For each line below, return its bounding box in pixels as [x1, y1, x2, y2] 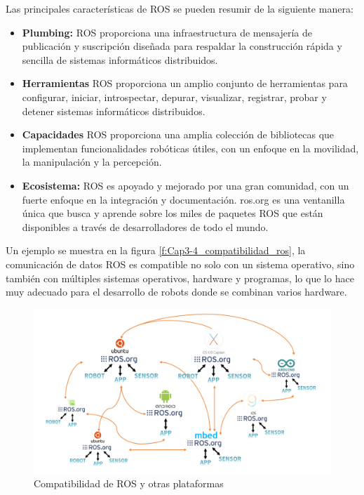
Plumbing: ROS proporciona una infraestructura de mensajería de [22, 25, 312, 39]
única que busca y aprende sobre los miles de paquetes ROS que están [22, 206, 323, 220]
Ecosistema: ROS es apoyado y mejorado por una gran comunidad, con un [22, 178, 349, 192]
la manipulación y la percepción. [22, 154, 162, 169]
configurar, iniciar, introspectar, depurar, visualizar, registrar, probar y [22, 89, 327, 104]
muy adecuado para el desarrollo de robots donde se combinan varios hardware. [6, 284, 347, 299]
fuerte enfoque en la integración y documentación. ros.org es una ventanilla [22, 192, 345, 206]
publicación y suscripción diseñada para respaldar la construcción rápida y [22, 39, 342, 53]
